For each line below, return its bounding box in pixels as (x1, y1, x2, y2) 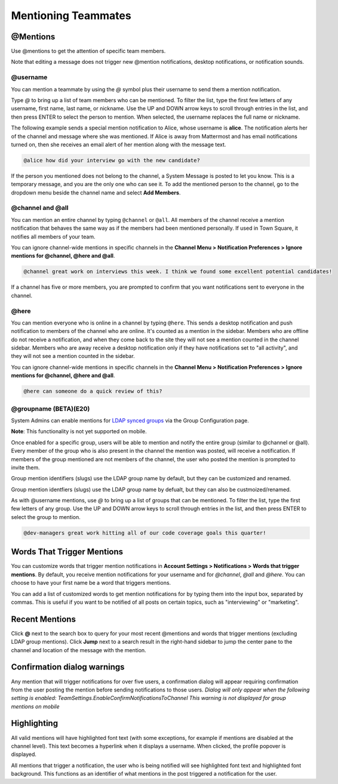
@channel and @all (11, 203, 69, 212)
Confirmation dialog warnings (11, 662, 125, 672)
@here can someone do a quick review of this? (23, 388, 162, 395)
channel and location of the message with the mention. (11, 646, 146, 653)
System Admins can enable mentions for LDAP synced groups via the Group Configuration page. (11, 416, 249, 424)
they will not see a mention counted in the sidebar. (11, 353, 136, 360)
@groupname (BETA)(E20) (11, 405, 90, 413)
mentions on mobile (11, 703, 60, 710)
